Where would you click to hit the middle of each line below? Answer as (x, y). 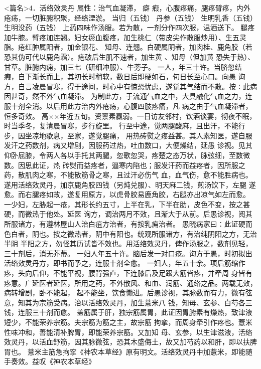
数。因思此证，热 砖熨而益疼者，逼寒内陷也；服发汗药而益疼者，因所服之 (125, 165)
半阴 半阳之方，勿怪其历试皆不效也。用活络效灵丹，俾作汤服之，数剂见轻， (128, 243)
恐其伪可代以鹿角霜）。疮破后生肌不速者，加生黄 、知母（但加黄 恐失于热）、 (129, 56)
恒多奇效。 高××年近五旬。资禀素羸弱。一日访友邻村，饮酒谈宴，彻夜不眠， (130, 116)
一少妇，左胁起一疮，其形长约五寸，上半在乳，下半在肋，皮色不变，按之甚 (127, 204)
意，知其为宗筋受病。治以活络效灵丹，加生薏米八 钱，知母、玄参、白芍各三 (128, 302)
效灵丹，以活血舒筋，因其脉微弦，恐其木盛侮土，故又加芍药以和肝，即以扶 (127, 342)
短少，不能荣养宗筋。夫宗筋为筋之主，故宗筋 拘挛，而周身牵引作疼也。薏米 (128, 322)
